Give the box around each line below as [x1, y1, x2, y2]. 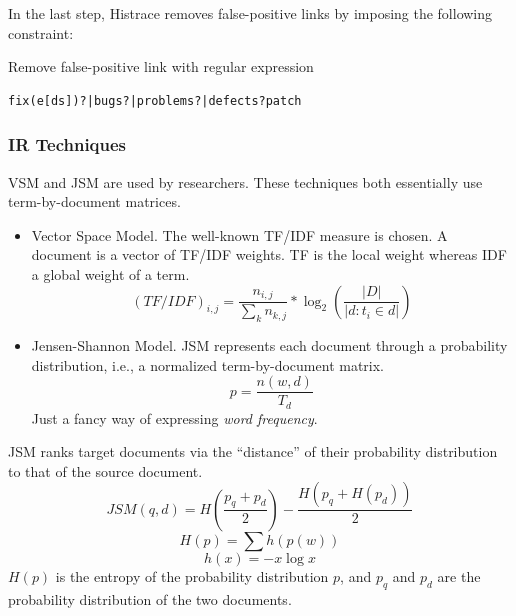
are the [437, 565, 481, 586]
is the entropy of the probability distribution [55, 565, 329, 586]
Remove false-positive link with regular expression [8, 56, 314, 77]
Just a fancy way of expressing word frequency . [31, 407, 318, 428]
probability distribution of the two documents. [8, 588, 292, 609]
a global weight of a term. [31, 263, 190, 284]
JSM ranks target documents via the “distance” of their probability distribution [8, 441, 498, 462]
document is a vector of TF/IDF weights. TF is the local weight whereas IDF [31, 244, 507, 265]
